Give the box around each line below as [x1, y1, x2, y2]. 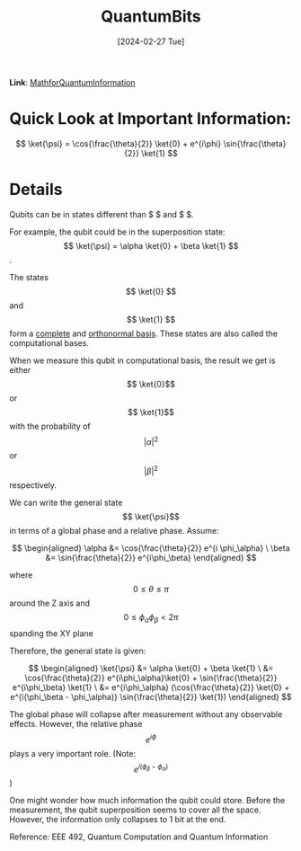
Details [9, 180, 63, 199]
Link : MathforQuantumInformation [9, 76, 137, 87]
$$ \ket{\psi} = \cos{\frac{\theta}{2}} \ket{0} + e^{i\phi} [15, 137, 222, 149]
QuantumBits [101, 6, 201, 27]
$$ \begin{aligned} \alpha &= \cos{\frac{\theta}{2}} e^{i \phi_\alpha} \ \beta [12, 543, 290, 554]
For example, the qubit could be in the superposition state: [9, 226, 226, 237]
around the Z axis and [9, 598, 90, 608]
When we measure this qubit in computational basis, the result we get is [9, 355, 276, 366]
